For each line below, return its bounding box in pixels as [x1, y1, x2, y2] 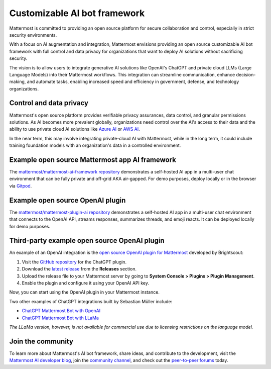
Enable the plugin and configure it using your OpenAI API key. [22, 280, 150, 286]
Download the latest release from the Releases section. [22, 266, 137, 272]
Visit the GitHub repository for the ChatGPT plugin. [22, 259, 127, 265]
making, [9, 78, 26, 85]
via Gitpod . [9, 182, 32, 189]
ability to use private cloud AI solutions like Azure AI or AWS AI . [9, 126, 140, 132]
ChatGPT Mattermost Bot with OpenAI [22, 308, 100, 314]
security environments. [9, 32, 57, 38]
